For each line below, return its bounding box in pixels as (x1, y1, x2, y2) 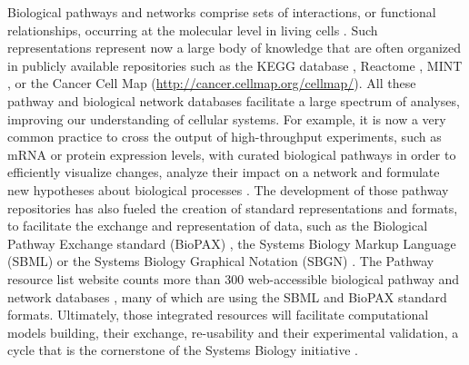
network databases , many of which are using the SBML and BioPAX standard (7, 287, 447, 306)
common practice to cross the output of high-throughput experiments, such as (7, 127, 442, 146)
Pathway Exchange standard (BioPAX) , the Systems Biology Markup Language (7, 233, 456, 252)
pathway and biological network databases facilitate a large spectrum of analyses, (7, 91, 460, 110)
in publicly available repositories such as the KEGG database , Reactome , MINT (7, 55, 463, 74)
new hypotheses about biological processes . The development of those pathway (7, 180, 449, 199)
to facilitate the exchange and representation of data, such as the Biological (7, 216, 428, 235)
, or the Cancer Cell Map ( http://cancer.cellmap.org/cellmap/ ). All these (7, 74, 416, 93)
